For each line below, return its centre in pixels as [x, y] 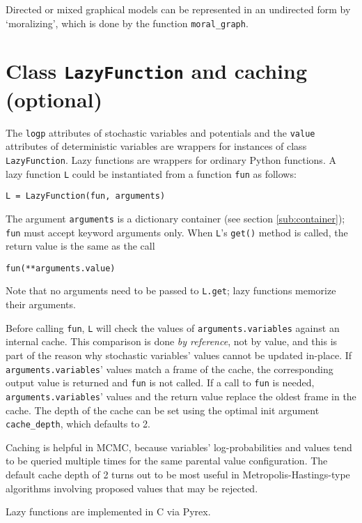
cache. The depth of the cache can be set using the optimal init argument [163, 410]
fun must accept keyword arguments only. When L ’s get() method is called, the [177, 232]
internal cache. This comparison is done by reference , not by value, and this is [172, 341]
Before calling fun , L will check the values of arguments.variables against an [173, 327]
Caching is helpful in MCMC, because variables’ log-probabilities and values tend [179, 447]
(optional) [54, 99]
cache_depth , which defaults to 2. [78, 424]
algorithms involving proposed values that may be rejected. [132, 488]
